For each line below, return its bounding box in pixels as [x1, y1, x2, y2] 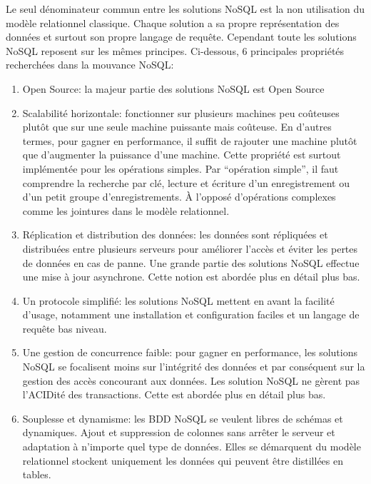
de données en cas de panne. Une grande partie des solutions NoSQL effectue [22, 255, 360, 270]
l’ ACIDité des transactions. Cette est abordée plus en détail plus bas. [22, 387, 326, 402]
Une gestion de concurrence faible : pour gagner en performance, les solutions [22, 345, 357, 360]
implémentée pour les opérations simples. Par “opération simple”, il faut [22, 161, 339, 176]
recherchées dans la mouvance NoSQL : [6, 57, 174, 72]
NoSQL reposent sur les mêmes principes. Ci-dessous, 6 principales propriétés [6, 43, 345, 58]
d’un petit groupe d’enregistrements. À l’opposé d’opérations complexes [22, 189, 336, 204]
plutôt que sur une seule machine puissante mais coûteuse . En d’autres [22, 119, 332, 134]
